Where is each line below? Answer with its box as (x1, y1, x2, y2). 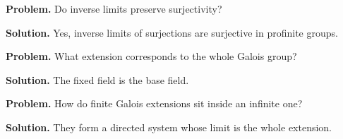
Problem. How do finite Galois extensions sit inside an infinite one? (6, 96, 303, 111)
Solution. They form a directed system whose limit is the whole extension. (6, 119, 332, 134)
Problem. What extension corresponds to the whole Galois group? (6, 49, 297, 64)
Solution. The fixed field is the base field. (6, 72, 189, 87)
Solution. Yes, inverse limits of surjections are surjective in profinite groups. (6, 25, 338, 40)
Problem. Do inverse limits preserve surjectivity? (6, 1, 222, 16)
